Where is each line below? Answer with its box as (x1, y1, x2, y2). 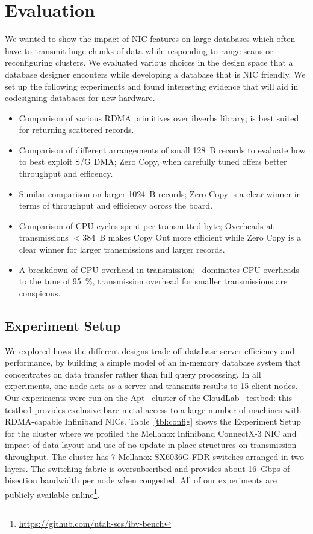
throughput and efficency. (19, 167, 113, 180)
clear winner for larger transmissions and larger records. (19, 243, 225, 256)
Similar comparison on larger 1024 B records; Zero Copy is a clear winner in (19, 187, 302, 200)
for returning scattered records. (19, 123, 134, 136)
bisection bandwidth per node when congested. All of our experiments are (5, 474, 277, 486)
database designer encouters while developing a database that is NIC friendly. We (5, 67, 306, 80)
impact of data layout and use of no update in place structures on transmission (5, 438, 297, 451)
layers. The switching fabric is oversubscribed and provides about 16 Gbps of (5, 462, 290, 474)
